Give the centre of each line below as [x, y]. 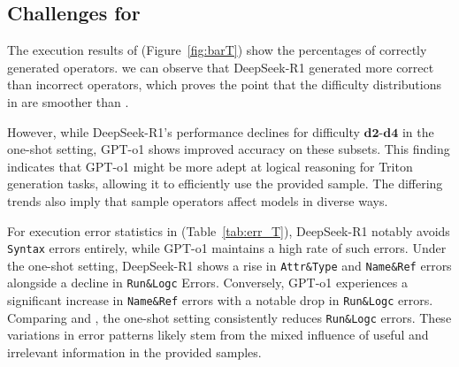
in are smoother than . [68, 101]
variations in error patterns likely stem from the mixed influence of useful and [218, 335]
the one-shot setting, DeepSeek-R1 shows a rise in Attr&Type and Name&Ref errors [229, 265]
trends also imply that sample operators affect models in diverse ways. [198, 200]
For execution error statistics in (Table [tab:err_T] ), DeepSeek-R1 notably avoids [229, 230]
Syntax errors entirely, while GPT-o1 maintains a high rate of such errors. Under [227, 248]
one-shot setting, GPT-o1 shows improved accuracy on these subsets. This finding [229, 149]
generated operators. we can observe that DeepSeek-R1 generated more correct [221, 67]
